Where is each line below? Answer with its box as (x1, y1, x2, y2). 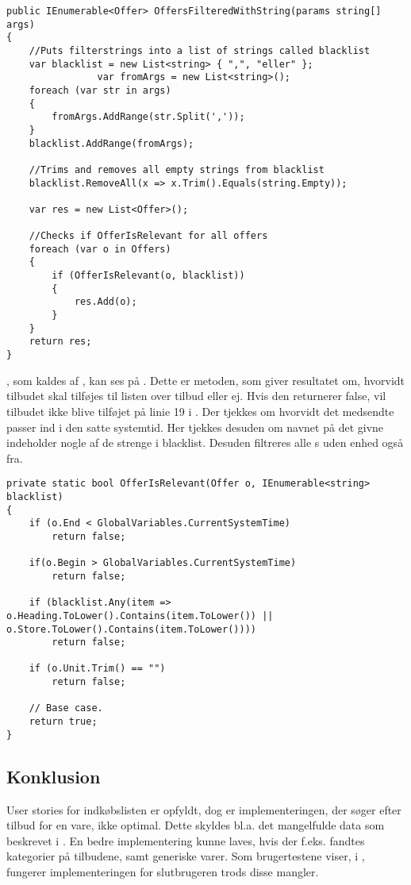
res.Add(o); (74, 296, 137, 308)
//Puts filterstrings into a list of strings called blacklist (29, 44, 371, 56)
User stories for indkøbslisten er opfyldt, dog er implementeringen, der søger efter (6, 801, 401, 818)
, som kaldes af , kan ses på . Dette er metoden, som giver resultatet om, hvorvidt (6, 371, 405, 388)
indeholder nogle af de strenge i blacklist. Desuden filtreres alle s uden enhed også (6, 434, 404, 451)
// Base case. (29, 702, 103, 714)
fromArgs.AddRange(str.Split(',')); (52, 111, 245, 123)
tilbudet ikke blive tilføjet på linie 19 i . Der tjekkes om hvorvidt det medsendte (6, 402, 394, 419)
